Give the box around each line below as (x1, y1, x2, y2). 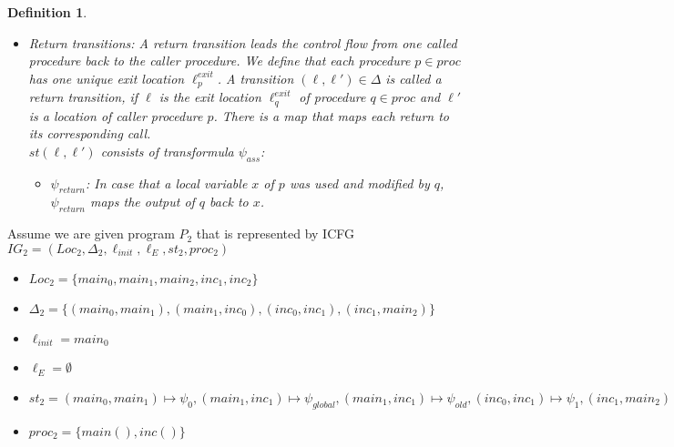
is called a (385, 68, 442, 87)
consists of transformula (100, 141, 234, 160)
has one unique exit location (28, 68, 185, 87)
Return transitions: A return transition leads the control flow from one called (28, 33, 457, 52)
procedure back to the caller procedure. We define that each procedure (28, 51, 411, 70)
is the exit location (158, 87, 261, 107)
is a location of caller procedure (28, 106, 203, 125)
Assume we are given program (7, 224, 175, 243)
